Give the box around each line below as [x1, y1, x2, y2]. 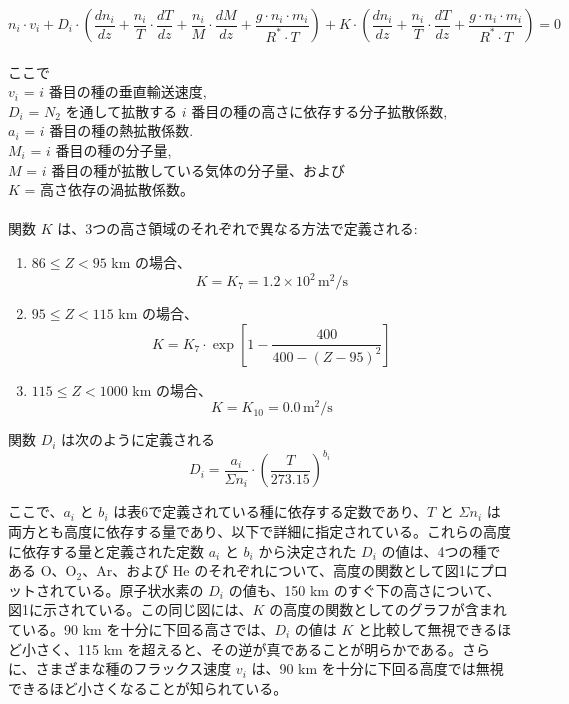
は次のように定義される [61, 429, 216, 450]
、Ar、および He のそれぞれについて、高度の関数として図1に [82, 560, 480, 581]
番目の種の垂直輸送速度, [48, 81, 207, 102]
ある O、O [8, 560, 77, 581]
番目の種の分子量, [55, 139, 172, 160]
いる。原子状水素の [77, 579, 204, 600]
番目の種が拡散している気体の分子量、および [51, 159, 345, 180]
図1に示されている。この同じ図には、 [8, 599, 253, 620]
